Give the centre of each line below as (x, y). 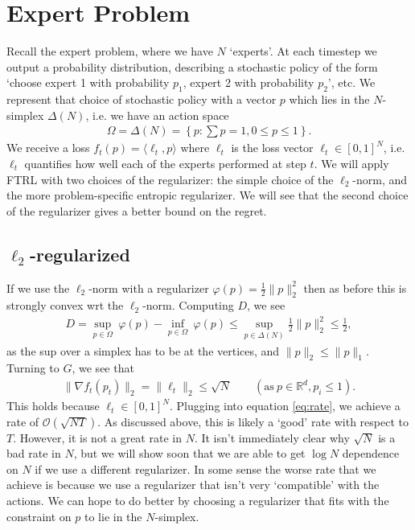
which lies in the (329, 99)
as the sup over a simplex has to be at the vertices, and (143, 350)
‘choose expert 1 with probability (88, 82)
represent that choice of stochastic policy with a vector (142, 99)
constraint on (39, 516)
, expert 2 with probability (249, 82)
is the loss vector (272, 148)
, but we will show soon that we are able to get (189, 453)
